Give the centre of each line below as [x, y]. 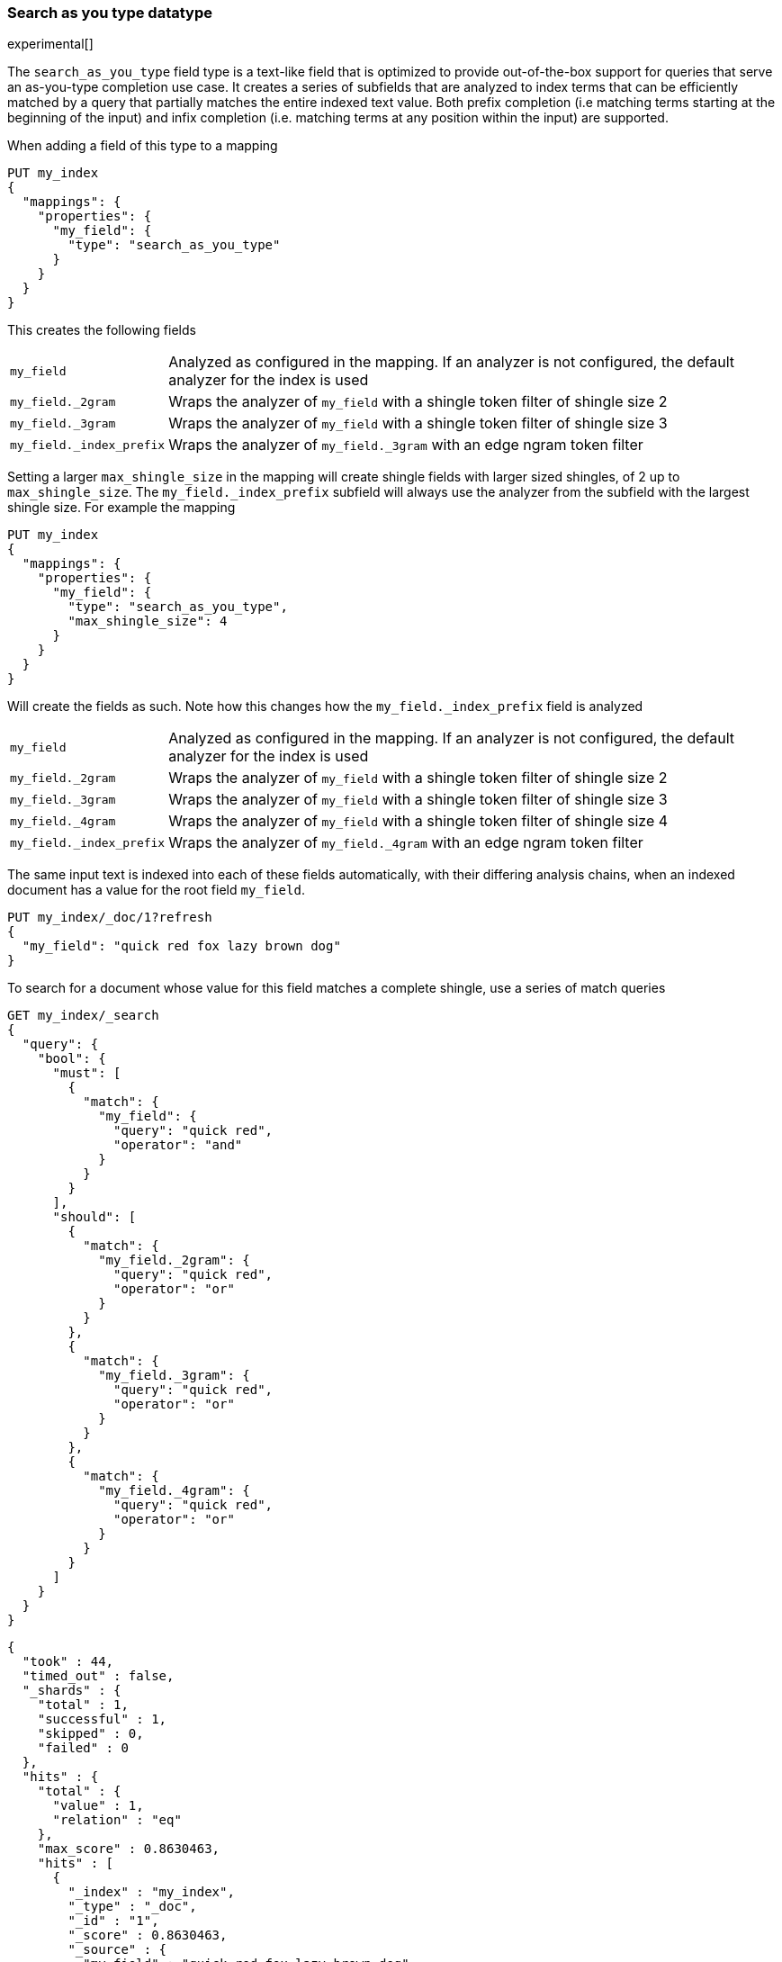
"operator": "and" [178, 1145]
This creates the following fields [102, 330]
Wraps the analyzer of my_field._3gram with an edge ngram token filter [406, 445]
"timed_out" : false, [98, 1676]
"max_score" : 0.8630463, [129, 1849]
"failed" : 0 [83, 1748]
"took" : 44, [68, 1662]
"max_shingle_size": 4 [148, 621]
